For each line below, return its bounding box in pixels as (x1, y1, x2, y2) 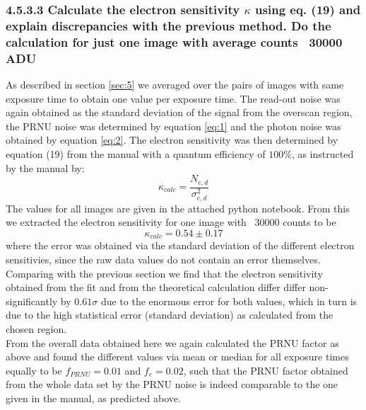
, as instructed (291, 146, 354, 161)
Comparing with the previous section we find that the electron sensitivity (6, 266, 323, 280)
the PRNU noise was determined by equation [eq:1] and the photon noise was (6, 118, 341, 133)
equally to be (6, 363, 62, 377)
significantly (6, 293, 58, 308)
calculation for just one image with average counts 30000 (6, 33, 343, 50)
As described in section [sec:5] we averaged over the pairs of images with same (6, 76, 344, 91)
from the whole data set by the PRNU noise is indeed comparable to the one (6, 377, 338, 392)
